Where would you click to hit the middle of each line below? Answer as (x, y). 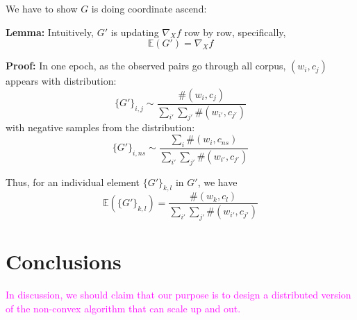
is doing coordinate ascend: (149, 8)
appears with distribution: (61, 81)
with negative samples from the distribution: (100, 127)
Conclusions (64, 261)
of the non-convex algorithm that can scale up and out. (123, 308)
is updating (135, 32)
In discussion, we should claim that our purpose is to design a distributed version (178, 295)
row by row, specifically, (235, 32)
